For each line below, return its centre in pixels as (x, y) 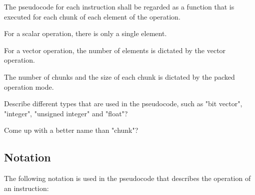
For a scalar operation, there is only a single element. (85, 33)
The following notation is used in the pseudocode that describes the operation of (127, 178)
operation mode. (29, 86)
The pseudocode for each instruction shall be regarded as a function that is (119, 7)
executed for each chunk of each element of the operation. (92, 16)
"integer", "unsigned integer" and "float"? (66, 113)
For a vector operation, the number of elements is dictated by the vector (115, 50)
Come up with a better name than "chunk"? (71, 130)
